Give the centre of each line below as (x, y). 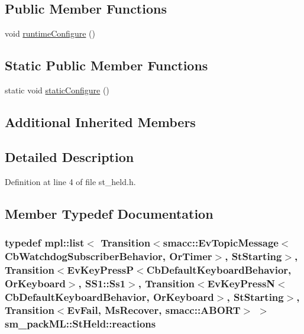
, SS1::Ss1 (102, 283)
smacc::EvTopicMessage (221, 242)
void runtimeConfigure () (50, 33)
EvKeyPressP (101, 269)
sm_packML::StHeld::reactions (80, 324)
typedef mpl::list (45, 242)
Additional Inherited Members (100, 121)
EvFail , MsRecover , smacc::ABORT (154, 310)
